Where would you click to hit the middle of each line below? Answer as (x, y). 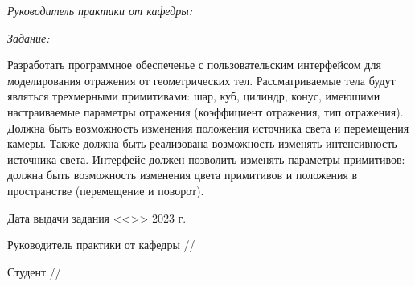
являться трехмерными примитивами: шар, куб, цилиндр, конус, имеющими (194, 96)
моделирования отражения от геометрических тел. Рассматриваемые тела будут (201, 80)
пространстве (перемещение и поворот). (106, 190)
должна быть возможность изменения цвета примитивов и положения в (183, 175)
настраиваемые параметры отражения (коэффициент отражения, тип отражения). (205, 111)
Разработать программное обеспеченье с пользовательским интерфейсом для (194, 65)
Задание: (29, 37)
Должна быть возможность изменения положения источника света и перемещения (208, 127)
